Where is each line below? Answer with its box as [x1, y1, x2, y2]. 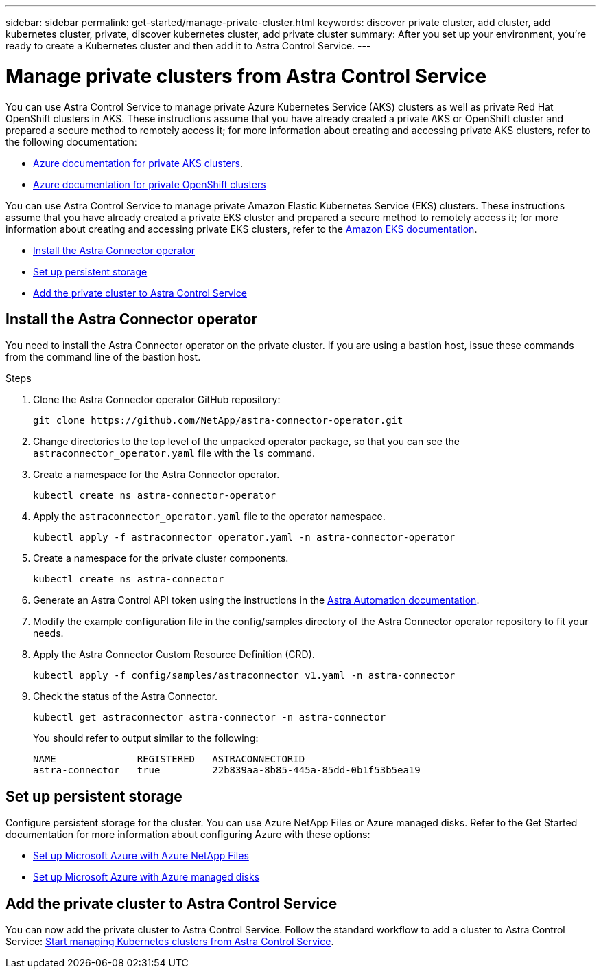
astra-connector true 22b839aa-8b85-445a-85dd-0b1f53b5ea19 [33, 765, 421, 776]
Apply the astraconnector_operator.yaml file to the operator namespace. [33, 510, 386, 523]
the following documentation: [5, 135, 137, 148]
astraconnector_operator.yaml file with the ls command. [33, 447, 316, 460]
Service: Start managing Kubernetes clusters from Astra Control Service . [5, 936, 334, 948]
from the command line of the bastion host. [5, 351, 201, 363]
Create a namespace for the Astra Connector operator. [33, 468, 280, 481]
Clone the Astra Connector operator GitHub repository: [33, 394, 281, 406]
